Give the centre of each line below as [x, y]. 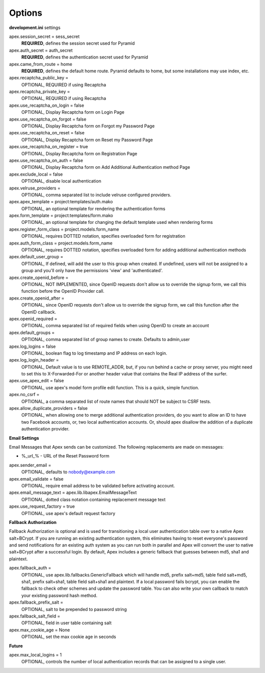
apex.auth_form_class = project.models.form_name [61, 243]
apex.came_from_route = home [41, 64]
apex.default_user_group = [36, 257]
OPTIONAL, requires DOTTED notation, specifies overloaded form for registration [104, 236]
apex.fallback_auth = [30, 568]
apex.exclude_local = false [36, 174]
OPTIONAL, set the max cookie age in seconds [69, 637]
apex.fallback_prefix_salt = [36, 602]
